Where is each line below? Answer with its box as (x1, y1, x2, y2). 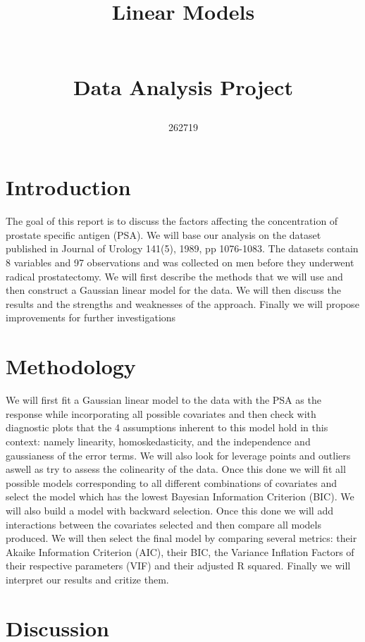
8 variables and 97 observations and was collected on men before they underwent (6, 255, 354, 270)
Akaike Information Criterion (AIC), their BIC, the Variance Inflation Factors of (6, 544, 354, 559)
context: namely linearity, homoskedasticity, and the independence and (6, 433, 311, 448)
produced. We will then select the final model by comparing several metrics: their (6, 531, 357, 545)
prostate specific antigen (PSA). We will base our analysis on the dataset (6, 227, 321, 242)
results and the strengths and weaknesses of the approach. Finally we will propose (6, 296, 359, 311)
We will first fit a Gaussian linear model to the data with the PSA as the (6, 393, 321, 407)
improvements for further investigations (6, 310, 176, 325)
